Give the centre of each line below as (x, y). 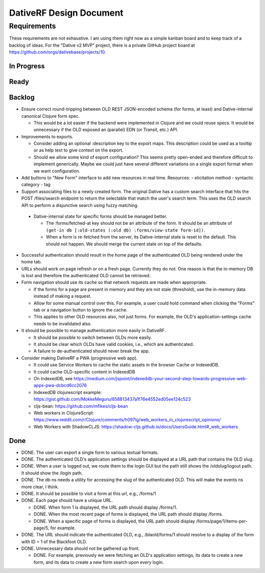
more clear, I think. (40, 487)
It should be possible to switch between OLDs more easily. (93, 337)
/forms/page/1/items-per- (222, 521)
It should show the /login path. (52, 473)
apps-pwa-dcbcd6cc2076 (60, 386)
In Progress (27, 66)
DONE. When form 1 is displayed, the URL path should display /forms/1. (106, 507)
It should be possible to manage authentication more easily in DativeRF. (94, 331)
